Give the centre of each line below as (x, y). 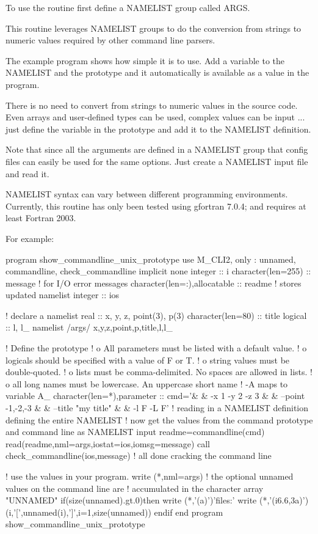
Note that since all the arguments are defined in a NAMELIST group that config (157, 149)
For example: (30, 238)
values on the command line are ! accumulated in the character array (135, 488)
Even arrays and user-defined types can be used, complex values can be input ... (155, 117)
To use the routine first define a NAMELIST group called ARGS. (128, 7)
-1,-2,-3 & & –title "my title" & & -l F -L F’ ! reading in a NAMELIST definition (157, 408)
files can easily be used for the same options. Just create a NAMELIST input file (157, 161)
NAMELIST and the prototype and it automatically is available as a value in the (157, 72)
